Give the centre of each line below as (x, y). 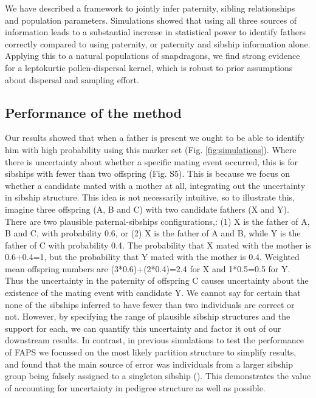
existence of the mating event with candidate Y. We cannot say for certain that (153, 293)
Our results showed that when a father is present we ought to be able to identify (155, 138)
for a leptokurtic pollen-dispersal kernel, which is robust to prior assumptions (149, 67)
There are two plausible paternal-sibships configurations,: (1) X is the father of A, (157, 221)
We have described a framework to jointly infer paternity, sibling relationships (150, 8)
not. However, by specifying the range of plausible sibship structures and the (148, 316)
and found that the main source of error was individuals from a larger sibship (149, 364)
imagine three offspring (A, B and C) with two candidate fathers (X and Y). (147, 209)
